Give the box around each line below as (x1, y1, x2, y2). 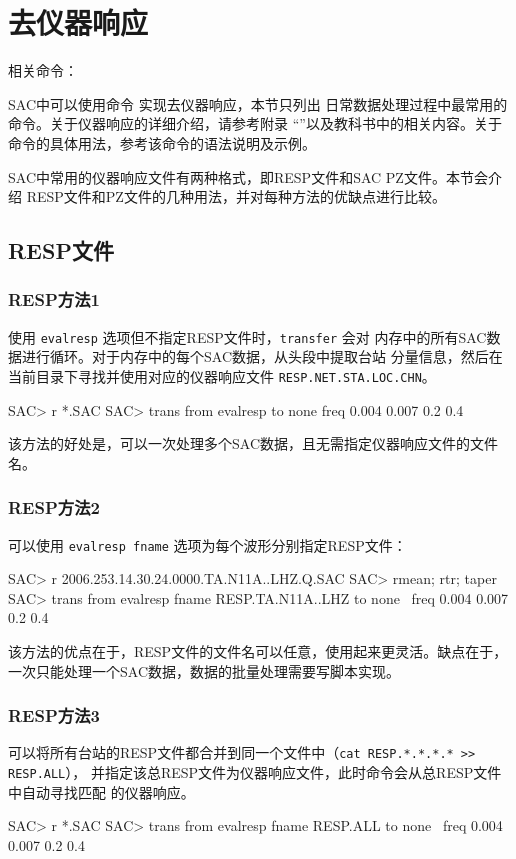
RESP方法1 (8, 287, 100, 312)
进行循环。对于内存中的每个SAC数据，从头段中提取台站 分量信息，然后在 (21, 346, 503, 367)
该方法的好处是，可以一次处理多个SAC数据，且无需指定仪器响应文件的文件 (8, 433, 498, 454)
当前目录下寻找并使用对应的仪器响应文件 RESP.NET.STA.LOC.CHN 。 (8, 365, 436, 386)
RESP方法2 (8, 495, 100, 520)
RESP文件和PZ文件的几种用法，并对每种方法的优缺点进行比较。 (26, 186, 446, 207)
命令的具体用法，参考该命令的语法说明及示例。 (8, 132, 316, 153)
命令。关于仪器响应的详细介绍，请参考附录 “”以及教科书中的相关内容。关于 (8, 113, 502, 134)
